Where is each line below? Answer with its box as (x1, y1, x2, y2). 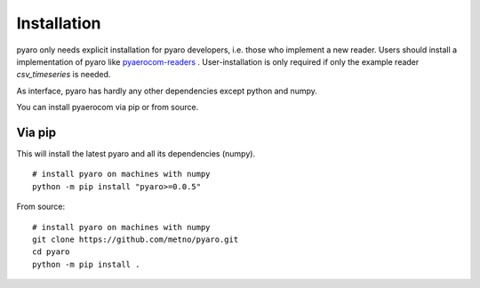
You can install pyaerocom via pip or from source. (16, 102, 199, 113)
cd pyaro (32, 247, 70, 257)
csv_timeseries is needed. (16, 69, 111, 80)
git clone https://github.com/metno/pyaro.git (32, 234, 239, 244)
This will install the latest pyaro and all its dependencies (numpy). (16, 148, 256, 159)
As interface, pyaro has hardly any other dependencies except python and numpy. (16, 85, 317, 96)
